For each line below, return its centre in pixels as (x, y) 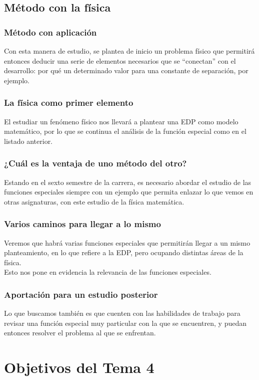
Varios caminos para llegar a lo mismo (82, 224)
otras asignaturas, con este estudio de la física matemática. (94, 201)
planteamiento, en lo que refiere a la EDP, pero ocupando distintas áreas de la (124, 252)
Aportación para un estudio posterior (81, 294)
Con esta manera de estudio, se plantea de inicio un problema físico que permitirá (129, 51)
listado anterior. (28, 141)
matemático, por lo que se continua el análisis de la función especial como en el (125, 131)
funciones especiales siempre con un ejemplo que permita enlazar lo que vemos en (129, 192)
